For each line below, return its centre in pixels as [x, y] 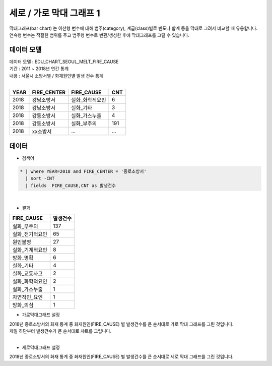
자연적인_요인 [27, 297]
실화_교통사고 [27, 274]
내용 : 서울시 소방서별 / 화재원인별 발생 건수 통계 [56, 76]
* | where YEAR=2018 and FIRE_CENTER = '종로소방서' [83, 171]
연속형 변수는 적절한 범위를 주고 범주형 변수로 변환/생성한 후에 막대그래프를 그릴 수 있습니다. [99, 35]
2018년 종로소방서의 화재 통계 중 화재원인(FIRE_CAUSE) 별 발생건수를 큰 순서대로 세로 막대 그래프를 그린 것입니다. [121, 357]
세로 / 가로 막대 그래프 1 [55, 13]
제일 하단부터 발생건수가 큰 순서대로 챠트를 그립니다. [60, 331]
